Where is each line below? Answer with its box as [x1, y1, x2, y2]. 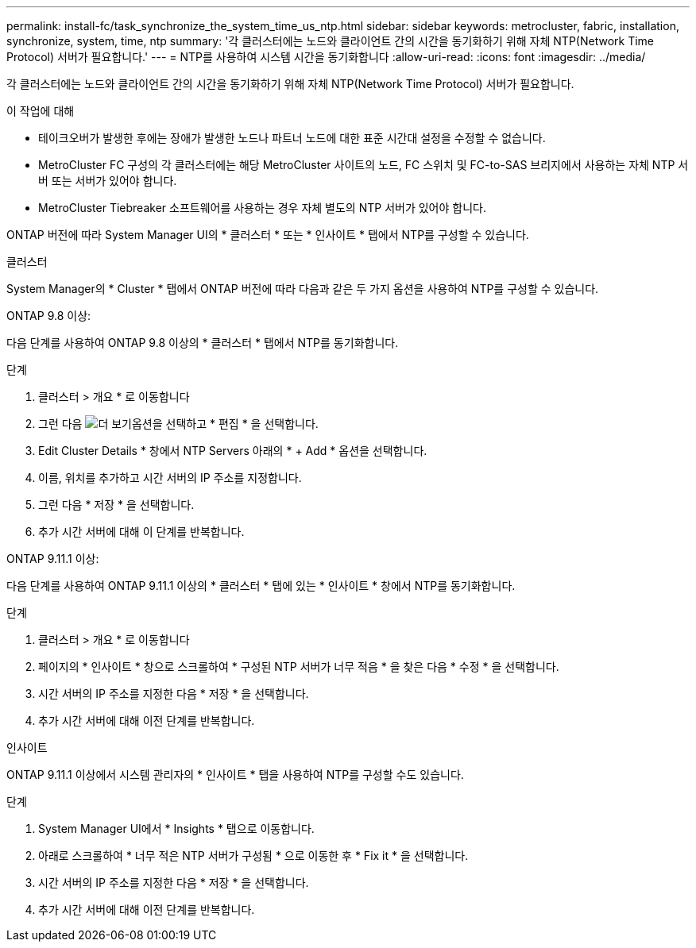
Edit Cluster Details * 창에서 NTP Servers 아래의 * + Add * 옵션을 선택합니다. [38, 444, 427, 457]
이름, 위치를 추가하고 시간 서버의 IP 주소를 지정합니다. [38, 471, 302, 484]
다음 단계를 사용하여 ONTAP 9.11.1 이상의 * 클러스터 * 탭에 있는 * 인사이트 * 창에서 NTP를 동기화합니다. [6, 579, 516, 592]
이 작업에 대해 [6, 104, 75, 118]
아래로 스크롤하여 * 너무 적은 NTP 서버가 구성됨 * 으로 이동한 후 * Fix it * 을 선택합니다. [38, 849, 469, 862]
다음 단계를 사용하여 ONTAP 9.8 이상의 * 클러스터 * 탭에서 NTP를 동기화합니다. [6, 336, 399, 349]
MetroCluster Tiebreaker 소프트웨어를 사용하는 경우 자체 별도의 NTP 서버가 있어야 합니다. [38, 201, 486, 214]
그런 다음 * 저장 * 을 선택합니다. [38, 498, 195, 511]
